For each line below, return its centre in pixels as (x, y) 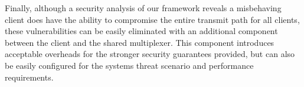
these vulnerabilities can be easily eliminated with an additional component (141, 31)
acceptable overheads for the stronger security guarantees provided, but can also (150, 54)
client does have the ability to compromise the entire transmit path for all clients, (152, 19)
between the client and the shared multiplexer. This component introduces (140, 42)
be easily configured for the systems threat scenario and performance (129, 65)
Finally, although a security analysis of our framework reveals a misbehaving (143, 8)
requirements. (29, 77)
